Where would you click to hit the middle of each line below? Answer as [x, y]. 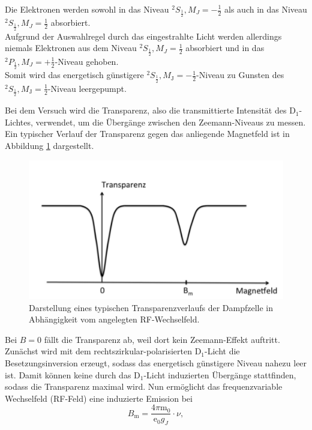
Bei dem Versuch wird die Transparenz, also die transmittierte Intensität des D [150, 110]
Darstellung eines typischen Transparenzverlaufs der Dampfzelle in [151, 307]
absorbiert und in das [225, 48]
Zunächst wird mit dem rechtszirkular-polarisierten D [103, 351]
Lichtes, [19, 122]
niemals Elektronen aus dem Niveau [71, 48]
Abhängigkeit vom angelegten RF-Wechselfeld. [114, 319]
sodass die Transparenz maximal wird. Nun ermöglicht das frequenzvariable [144, 386]
